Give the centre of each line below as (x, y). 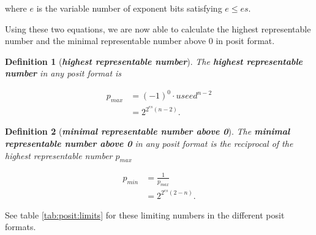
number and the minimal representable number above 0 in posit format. (140, 41)
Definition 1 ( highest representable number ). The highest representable (154, 61)
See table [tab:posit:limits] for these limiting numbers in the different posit (145, 214)
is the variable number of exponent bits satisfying (129, 8)
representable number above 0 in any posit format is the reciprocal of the (149, 143)
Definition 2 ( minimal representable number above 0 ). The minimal (148, 131)
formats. (21, 227)
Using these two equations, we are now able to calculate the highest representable (158, 28)
